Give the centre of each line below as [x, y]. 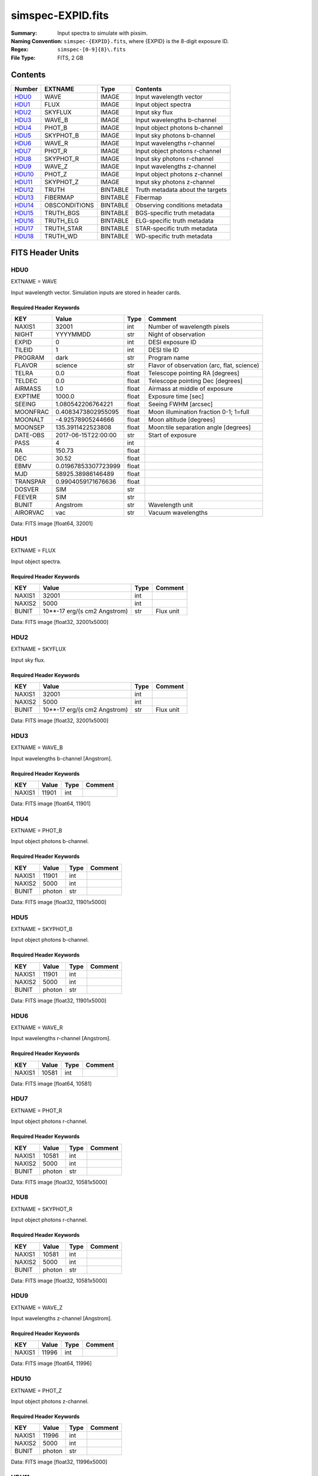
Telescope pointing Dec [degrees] [195, 381]
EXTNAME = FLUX [33, 551]
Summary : [24, 33]
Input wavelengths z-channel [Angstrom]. [61, 1318]
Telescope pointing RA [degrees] [194, 373]
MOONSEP [29, 427]
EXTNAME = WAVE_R [37, 1027]
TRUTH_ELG [62, 220]
